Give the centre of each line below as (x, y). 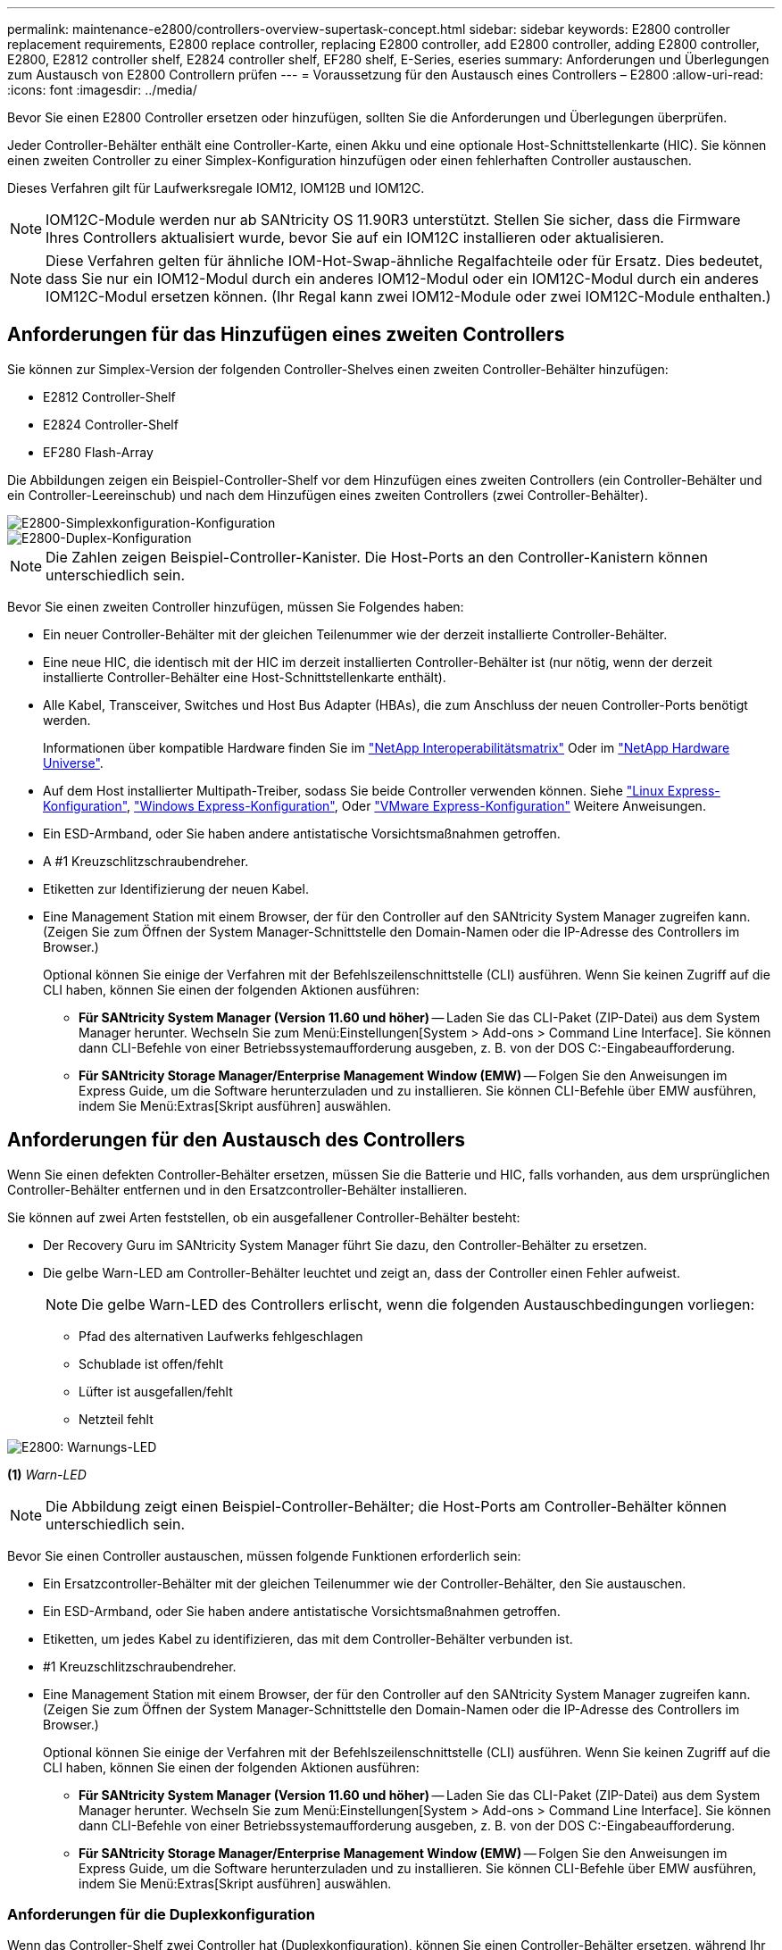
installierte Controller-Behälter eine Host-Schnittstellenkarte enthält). (245, 677)
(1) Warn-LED (47, 1474)
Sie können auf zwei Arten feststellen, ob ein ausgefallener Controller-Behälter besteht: (264, 1217)
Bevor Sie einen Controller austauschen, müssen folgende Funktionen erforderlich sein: (264, 1555)
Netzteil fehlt (116, 1419)
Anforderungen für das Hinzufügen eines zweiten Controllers (286, 335)
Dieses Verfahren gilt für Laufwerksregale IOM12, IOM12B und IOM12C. (216, 188)
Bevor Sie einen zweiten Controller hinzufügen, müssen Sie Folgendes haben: (236, 606)
